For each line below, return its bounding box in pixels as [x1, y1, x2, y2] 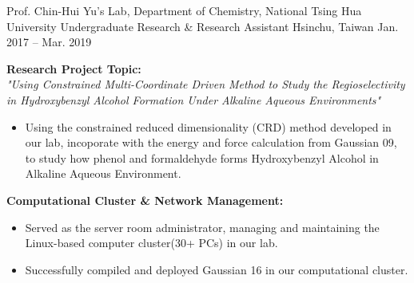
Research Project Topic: [6, 60, 141, 77]
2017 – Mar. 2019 [6, 33, 92, 50]
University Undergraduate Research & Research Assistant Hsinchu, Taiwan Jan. [6, 18, 399, 34]
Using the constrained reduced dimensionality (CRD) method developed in [25, 118, 392, 135]
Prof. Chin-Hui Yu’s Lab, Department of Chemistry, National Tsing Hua [6, 2, 362, 18]
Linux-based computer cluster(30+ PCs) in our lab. [25, 234, 278, 251]
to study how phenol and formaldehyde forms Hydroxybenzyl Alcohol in [25, 149, 379, 166]
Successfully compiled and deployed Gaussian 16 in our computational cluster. [25, 261, 408, 277]
